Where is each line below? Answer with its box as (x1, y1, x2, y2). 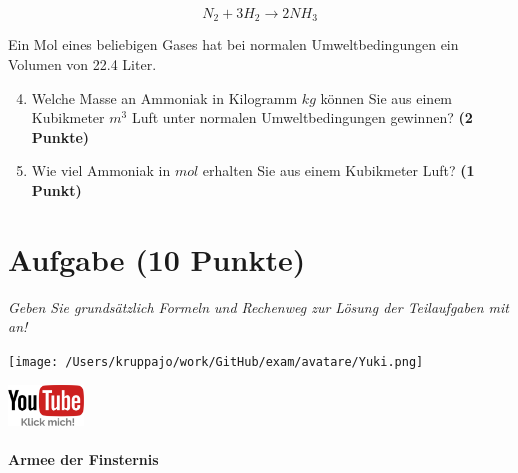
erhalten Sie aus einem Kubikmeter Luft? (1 (202, 160, 475, 181)
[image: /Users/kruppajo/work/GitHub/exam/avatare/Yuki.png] (8, 354, 424, 369)
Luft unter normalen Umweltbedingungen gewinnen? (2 (131, 107, 473, 128)
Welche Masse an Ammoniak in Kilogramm (31, 87, 298, 108)
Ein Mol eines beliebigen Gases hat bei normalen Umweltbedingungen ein (8, 34, 459, 55)
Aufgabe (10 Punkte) (8, 238, 306, 279)
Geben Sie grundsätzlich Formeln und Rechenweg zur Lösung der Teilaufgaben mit (8, 296, 509, 317)
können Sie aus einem (320, 87, 453, 108)
